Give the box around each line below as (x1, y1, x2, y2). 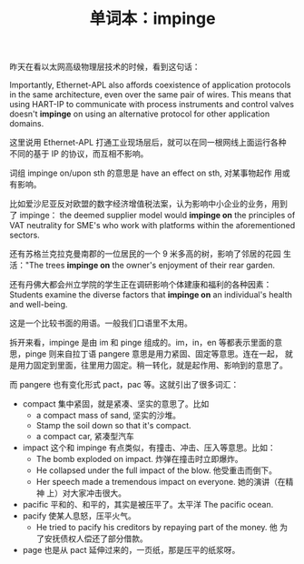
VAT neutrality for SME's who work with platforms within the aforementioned (9, 220, 296, 231)
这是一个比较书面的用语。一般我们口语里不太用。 (9, 317, 192, 328)
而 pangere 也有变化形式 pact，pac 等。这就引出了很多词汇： (9, 379, 240, 390)
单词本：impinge (89, 8, 216, 29)
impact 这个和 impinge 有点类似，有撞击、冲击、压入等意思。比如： (22, 442, 277, 453)
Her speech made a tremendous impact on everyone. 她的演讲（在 (35, 477, 286, 488)
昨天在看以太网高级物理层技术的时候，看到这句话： (9, 61, 201, 73)
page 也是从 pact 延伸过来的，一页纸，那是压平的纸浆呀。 (22, 545, 240, 556)
